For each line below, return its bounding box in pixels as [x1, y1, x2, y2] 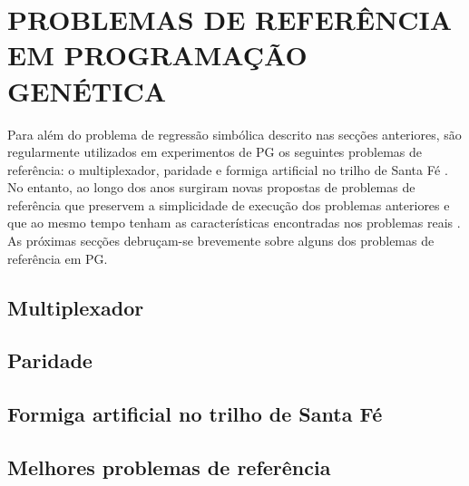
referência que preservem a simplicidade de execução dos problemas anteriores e [7, 195, 450, 214]
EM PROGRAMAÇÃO [7, 36, 308, 73]
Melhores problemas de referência [7, 452, 331, 481]
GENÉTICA [7, 72, 167, 109]
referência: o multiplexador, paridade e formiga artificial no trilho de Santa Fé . [7, 160, 448, 179]
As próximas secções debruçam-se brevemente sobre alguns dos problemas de [7, 231, 435, 250]
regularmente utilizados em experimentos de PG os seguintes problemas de [7, 142, 423, 161]
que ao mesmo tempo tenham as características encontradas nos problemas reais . [7, 213, 461, 232]
